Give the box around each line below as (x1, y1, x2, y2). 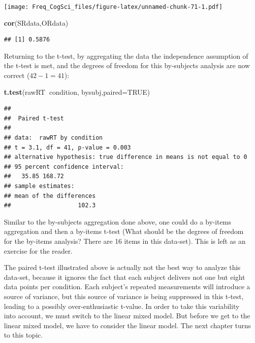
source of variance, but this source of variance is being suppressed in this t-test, (4, 291, 244, 301)
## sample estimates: (4, 182, 75, 190)
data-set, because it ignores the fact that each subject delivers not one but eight (4, 271, 245, 282)
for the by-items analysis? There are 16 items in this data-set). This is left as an (4, 235, 246, 246)
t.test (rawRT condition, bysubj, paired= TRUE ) (4, 86, 150, 97)
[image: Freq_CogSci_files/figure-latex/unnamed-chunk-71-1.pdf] (4, 3, 223, 10)
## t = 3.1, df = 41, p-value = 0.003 (4, 144, 131, 151)
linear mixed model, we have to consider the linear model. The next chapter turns (4, 320, 251, 330)
